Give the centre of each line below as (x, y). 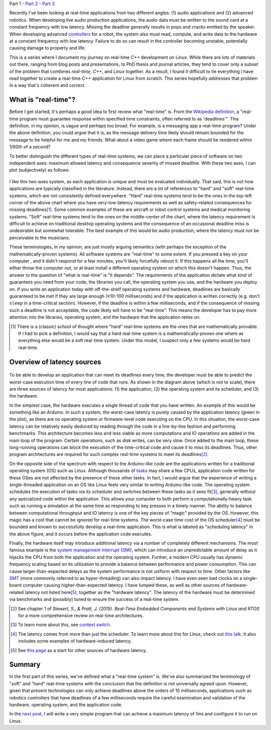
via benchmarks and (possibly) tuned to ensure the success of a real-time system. (95, 599)
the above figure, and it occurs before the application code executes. (81, 534)
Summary (25, 664)
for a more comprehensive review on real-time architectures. (81, 616)
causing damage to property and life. (48, 48)
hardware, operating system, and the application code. (66, 705)
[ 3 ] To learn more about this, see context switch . (61, 625)
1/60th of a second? (30, 147)
